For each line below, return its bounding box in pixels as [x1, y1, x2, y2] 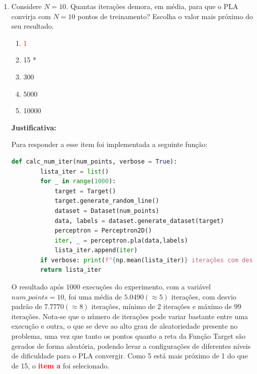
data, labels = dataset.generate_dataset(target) [54, 217, 224, 225]
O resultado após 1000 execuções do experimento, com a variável [11, 281, 211, 292]
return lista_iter [40, 266, 102, 274]
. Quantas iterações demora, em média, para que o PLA [66, 1, 238, 11]
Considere [11, 1, 42, 11]
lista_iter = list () [40, 168, 109, 175]
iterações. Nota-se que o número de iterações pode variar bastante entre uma [11, 311, 248, 321]
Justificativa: [11, 122, 56, 132]
